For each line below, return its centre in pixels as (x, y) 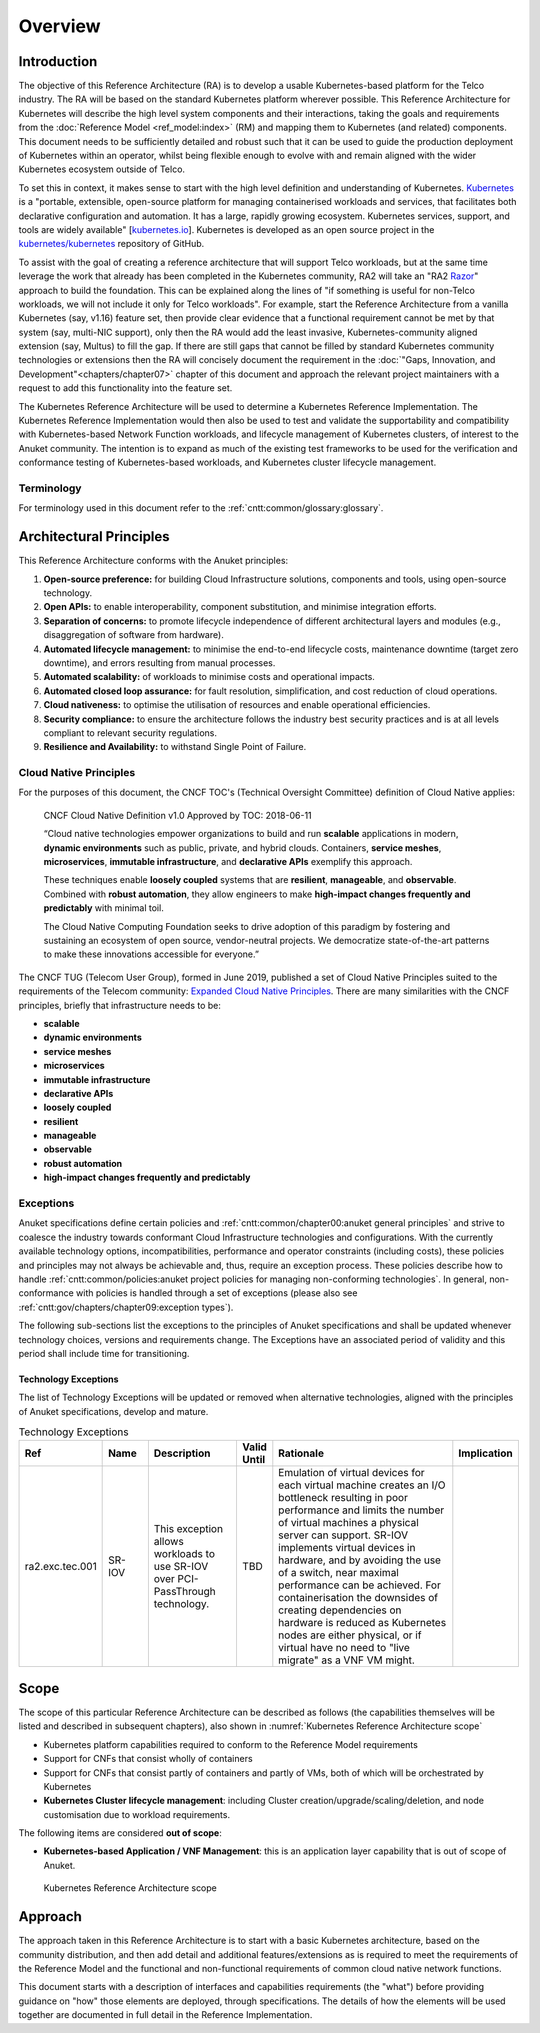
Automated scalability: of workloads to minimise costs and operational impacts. (209, 677)
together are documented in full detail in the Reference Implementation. (165, 2015)
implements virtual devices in (347, 1548)
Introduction (58, 61)
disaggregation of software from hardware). (133, 635)
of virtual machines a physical (348, 1523)
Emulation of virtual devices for (351, 1473)
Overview (59, 26)
